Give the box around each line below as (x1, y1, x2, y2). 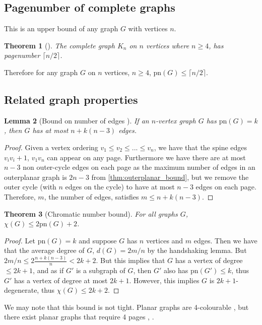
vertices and (146, 235, 183, 245)
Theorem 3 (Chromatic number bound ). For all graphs (4, 208, 178, 219)
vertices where (146, 40, 189, 50)
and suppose (79, 235, 117, 245)
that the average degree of (4, 245, 85, 255)
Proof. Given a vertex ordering (4, 142, 98, 152)
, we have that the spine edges (154, 142, 247, 152)
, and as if (33, 265, 64, 276)
